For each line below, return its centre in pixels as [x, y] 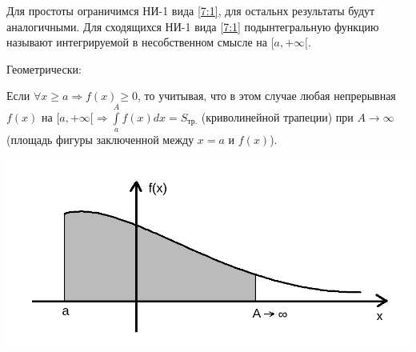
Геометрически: [44, 68]
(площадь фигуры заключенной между [100, 140]
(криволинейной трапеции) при [277, 116]
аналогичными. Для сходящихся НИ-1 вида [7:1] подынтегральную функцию [193, 26]
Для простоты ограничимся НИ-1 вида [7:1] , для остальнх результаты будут [191, 10]
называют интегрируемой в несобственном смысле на [137, 42]
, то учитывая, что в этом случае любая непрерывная [267, 96]
